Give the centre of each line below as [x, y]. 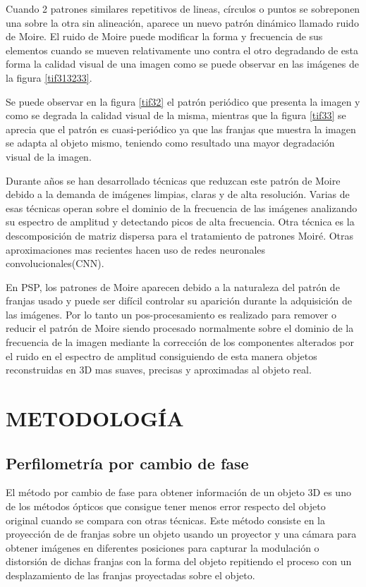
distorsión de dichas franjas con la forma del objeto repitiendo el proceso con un [179, 561]
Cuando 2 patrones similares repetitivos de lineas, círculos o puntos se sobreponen [183, 8]
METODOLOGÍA [95, 418]
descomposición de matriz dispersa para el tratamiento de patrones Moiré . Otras [180, 235]
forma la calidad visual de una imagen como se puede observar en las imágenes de [182, 64]
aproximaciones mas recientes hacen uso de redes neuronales [136, 249]
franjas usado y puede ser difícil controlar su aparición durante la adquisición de [179, 301]
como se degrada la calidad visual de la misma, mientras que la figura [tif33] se [176, 115]
